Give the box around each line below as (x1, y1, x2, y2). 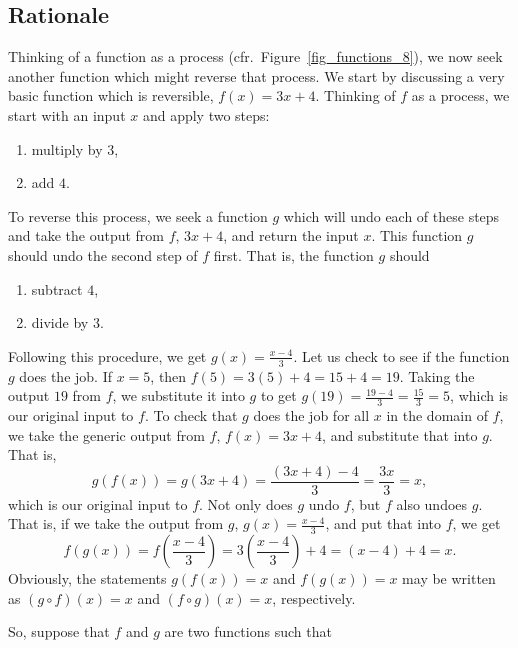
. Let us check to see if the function (293, 345, 510, 366)
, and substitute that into (322, 424, 478, 445)
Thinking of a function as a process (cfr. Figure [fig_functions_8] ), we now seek (8, 46, 503, 67)
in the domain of (386, 404, 488, 425)
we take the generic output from (8, 424, 205, 445)
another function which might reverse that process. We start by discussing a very (8, 65, 505, 86)
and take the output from (8, 225, 165, 246)
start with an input (8, 104, 126, 125)
